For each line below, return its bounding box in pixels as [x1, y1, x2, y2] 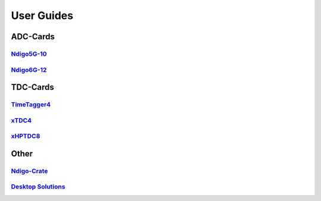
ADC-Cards [11, 32, 55, 42]
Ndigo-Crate [11, 167, 48, 175]
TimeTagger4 [11, 100, 51, 109]
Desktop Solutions [11, 183, 65, 191]
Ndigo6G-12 [11, 65, 47, 74]
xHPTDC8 [11, 132, 40, 140]
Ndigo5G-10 [11, 49, 47, 58]
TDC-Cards [11, 82, 55, 92]
